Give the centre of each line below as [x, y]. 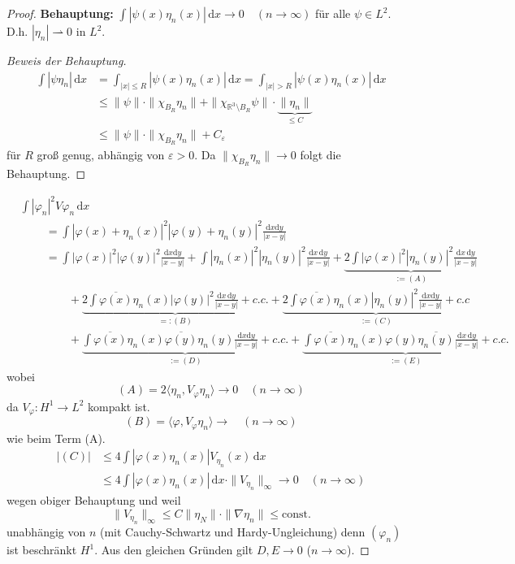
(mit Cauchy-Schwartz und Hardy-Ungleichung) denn [232, 532]
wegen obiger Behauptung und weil [94, 500]
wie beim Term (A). [56, 438]
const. [296, 514]
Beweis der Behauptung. [67, 60]
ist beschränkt [42, 550]
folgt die [320, 154]
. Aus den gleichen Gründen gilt [174, 550]
